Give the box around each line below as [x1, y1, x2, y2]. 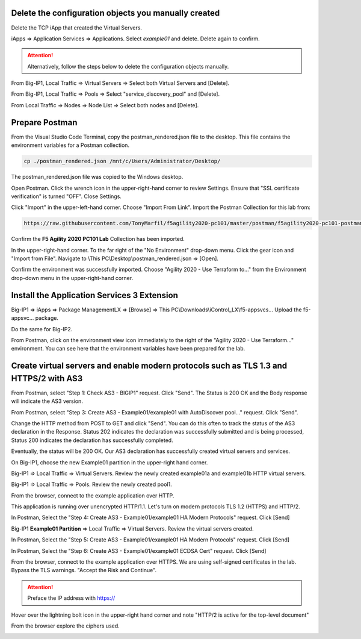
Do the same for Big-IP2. [11, 325, 73, 332]
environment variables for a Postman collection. [11, 142, 129, 149]
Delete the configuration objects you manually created [11, 8, 220, 18]
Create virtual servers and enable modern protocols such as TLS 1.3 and [11, 361, 288, 371]
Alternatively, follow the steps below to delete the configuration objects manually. [27, 63, 229, 70]
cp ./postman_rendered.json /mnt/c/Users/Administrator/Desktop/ [23, 158, 221, 165]
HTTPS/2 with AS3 [11, 373, 83, 384]
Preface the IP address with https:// [27, 594, 116, 602]
